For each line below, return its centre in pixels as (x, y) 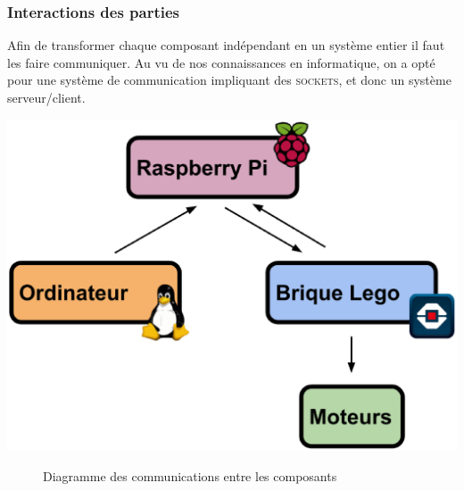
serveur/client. (46, 97)
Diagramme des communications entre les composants (190, 475)
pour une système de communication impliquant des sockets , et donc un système (229, 80)
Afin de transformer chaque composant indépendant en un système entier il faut (226, 45)
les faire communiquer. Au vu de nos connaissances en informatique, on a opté (221, 62)
